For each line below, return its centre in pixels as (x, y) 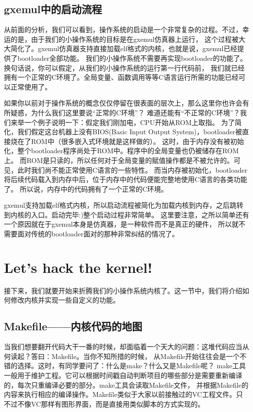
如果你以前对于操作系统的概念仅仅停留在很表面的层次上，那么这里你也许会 (123, 103)
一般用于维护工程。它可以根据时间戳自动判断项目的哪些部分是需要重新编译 (123, 375)
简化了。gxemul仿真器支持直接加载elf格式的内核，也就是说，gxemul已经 (124, 48)
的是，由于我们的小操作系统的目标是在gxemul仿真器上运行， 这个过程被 (125, 39)
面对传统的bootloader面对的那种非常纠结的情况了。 (98, 234)
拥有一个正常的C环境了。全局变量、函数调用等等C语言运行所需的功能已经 (121, 77)
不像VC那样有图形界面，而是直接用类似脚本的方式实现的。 (111, 403)
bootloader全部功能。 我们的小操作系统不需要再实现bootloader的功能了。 (132, 58)
